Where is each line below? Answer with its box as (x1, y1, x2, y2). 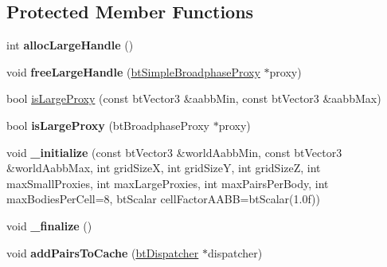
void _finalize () (6, 217, 92, 234)
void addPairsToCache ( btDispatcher (6, 244, 199, 261)
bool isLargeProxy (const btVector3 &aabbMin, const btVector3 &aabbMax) (6, 90, 381, 107)
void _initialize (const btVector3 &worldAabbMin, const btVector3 (6, 143, 342, 160)
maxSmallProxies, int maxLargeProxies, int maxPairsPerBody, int (6, 175, 329, 191)
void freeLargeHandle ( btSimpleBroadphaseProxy (6, 63, 260, 80)
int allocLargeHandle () (6, 37, 134, 53)
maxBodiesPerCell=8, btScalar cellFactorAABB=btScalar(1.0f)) (6, 190, 321, 207)
